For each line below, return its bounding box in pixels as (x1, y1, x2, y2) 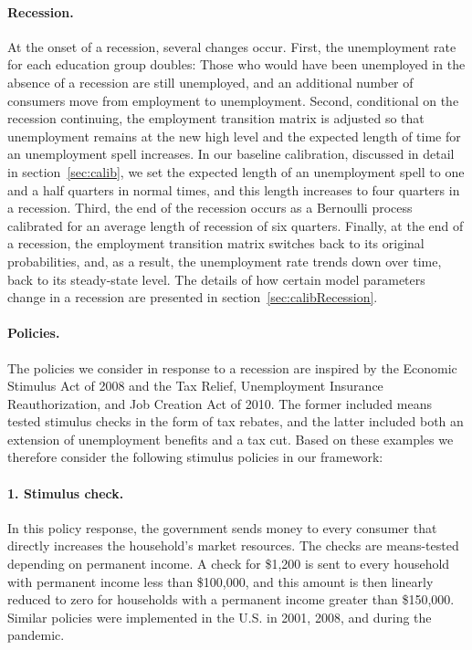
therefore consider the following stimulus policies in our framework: (7, 447, 383, 467)
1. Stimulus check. (7, 483, 124, 502)
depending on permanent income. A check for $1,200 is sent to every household (7, 554, 450, 573)
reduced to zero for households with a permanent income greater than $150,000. (7, 590, 455, 609)
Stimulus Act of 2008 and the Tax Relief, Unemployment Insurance (7, 376, 383, 395)
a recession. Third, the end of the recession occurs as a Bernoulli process (7, 198, 413, 217)
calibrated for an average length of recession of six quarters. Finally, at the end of (7, 215, 464, 235)
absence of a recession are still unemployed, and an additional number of (7, 72, 414, 91)
